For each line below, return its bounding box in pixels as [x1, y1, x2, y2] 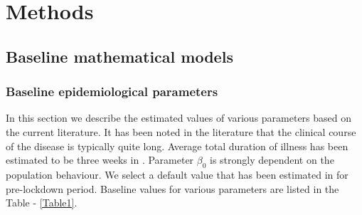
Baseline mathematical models [6, 45, 233, 67]
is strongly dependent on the [210, 152, 334, 167]
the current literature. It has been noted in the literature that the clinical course [6, 124, 356, 139]
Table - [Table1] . [6, 195, 78, 210]
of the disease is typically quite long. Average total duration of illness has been [6, 138, 348, 153]
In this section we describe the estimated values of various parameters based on [6, 110, 352, 125]
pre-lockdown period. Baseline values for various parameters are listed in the [6, 181, 339, 196]
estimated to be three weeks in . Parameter [6, 152, 194, 167]
